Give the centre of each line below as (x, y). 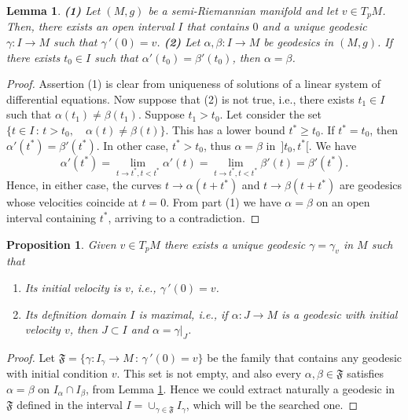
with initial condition (57, 373)
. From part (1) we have (224, 202)
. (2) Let (178, 42)
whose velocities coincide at (72, 202)
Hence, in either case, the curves (84, 185)
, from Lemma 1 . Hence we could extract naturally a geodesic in (240, 389)
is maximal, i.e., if (183, 314)
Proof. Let (31, 357)
